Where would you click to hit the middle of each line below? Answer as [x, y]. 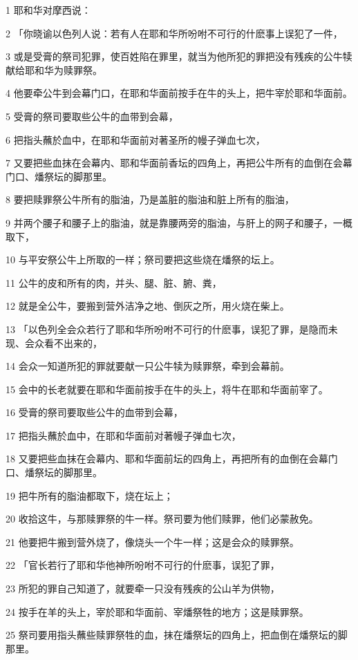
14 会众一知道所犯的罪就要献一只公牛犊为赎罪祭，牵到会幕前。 [148, 366]
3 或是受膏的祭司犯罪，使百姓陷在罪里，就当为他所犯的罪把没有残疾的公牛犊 [179, 56]
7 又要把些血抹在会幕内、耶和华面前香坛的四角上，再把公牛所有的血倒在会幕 [179, 163]
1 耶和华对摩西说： [48, 10]
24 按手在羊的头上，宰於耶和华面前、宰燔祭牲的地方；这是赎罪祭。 [157, 611]
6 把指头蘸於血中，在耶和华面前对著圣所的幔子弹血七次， [135, 139]
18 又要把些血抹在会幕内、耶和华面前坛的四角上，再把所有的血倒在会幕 [167, 459]
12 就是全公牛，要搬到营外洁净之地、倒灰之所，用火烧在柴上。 [148, 306]
